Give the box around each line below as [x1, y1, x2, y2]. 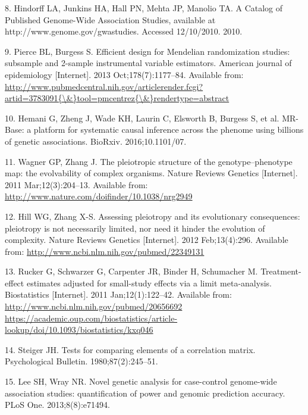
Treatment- [260, 265, 301, 277]
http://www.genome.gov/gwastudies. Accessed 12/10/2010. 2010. [5, 25, 243, 38]
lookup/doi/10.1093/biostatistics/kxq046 [5, 323, 153, 336]
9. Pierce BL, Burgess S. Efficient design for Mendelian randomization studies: [5, 45, 290, 57]
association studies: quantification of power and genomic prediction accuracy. [5, 386, 285, 399]
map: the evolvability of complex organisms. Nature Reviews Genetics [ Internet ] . [5, 167, 298, 179]
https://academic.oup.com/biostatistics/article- [5, 311, 178, 324]
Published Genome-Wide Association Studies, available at [5, 13, 216, 26]
